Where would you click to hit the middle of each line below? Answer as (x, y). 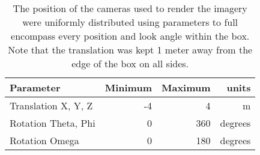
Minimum (128, 87)
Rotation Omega (44, 140)
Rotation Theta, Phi (53, 123)
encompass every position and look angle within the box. (130, 36)
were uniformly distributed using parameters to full (130, 22)
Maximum (186, 87)
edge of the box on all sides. (130, 63)
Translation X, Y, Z (51, 105)
